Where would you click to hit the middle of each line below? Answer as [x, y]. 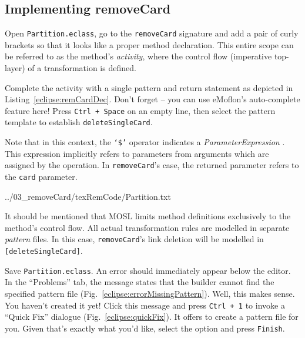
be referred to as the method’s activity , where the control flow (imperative [138, 56]
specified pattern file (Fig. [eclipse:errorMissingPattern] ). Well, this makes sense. [150, 294]
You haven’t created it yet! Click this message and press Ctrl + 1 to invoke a [145, 305]
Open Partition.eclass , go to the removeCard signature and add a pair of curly [152, 33]
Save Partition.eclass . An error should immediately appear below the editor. [148, 270]
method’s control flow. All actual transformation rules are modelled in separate [147, 227]
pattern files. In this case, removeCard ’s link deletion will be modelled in [134, 239]
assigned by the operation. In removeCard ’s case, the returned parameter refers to [152, 165]
